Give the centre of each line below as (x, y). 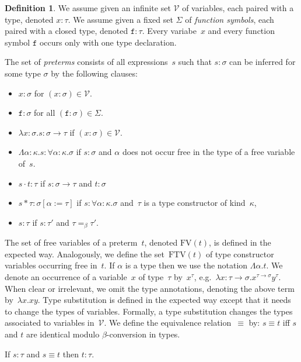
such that (195, 62)
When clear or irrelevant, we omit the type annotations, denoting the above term (150, 288)
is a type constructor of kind (195, 203)
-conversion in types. (143, 334)
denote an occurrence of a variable (66, 276)
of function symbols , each (230, 19)
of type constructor (240, 254)
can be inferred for (262, 62)
